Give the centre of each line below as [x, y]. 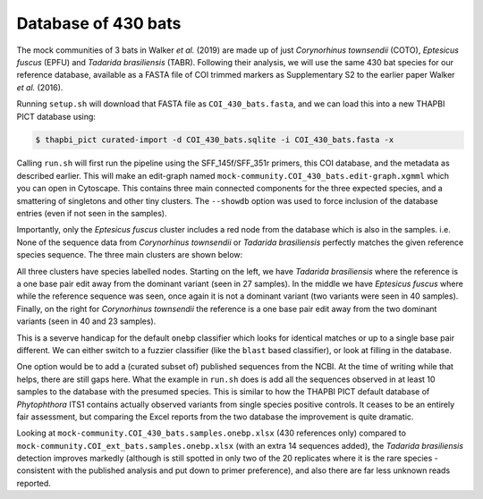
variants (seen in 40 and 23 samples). [86, 321]
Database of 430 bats [99, 23]
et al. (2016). [40, 87]
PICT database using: [56, 116]
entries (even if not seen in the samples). [92, 214]
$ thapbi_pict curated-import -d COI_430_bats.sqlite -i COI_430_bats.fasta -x [215, 140]
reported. [34, 483]
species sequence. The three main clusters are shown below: [130, 255]
